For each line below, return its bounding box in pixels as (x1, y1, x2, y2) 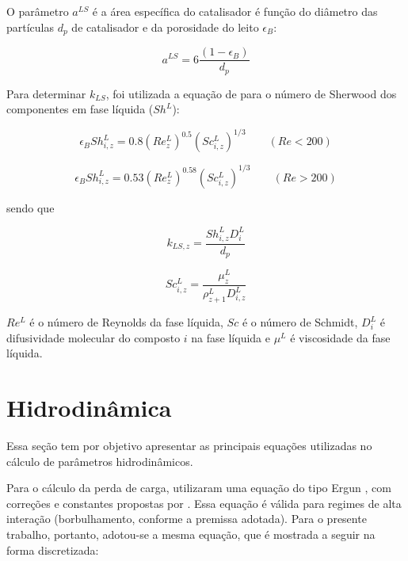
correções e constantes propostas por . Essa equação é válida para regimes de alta (6, 494, 402, 511)
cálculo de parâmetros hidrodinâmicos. (6, 452, 193, 469)
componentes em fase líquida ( (6, 101, 154, 117)
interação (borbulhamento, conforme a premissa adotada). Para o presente (6, 510, 367, 527)
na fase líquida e (191, 329, 270, 345)
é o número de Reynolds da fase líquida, (29, 314, 223, 330)
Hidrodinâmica (6, 391, 172, 424)
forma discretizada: (6, 541, 99, 558)
